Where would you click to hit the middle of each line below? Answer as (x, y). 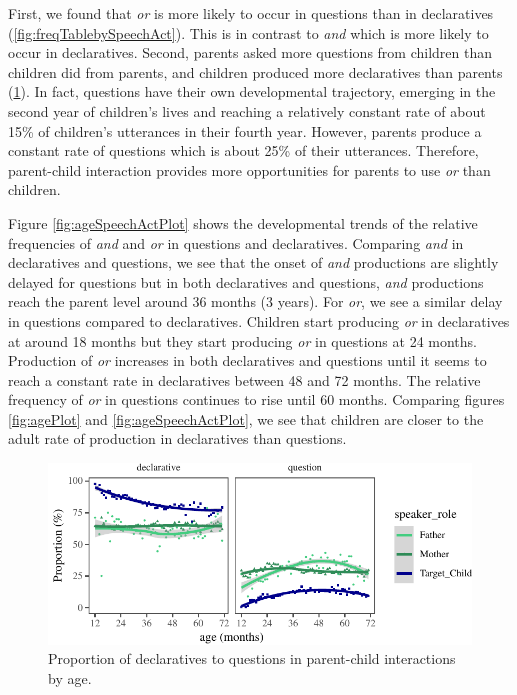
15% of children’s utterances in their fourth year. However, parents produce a (245, 130)
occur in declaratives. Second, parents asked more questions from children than (250, 52)
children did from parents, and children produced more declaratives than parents (255, 71)
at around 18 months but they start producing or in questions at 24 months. (242, 340)
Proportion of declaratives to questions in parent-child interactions (252, 658)
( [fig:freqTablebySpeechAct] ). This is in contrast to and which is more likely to (248, 32)
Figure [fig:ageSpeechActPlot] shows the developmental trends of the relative (243, 222)
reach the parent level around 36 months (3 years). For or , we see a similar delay (255, 301)
